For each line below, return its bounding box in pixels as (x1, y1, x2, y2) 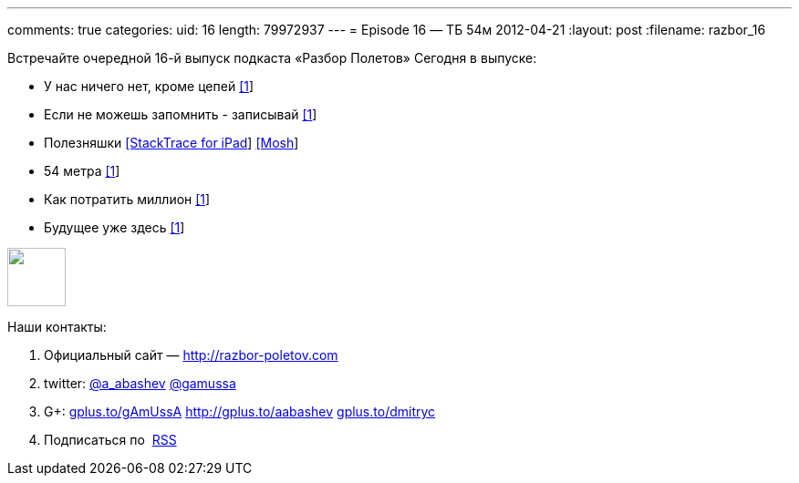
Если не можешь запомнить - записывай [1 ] (44, 107, 317, 122)
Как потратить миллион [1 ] (44, 191, 211, 207)
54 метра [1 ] (44, 163, 120, 179)
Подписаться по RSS (44, 432, 177, 447)
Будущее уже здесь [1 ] (44, 220, 185, 235)
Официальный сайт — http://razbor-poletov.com (44, 347, 338, 363)
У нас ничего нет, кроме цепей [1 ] (44, 78, 254, 94)
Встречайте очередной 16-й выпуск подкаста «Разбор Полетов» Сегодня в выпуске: (7, 50, 537, 66)
